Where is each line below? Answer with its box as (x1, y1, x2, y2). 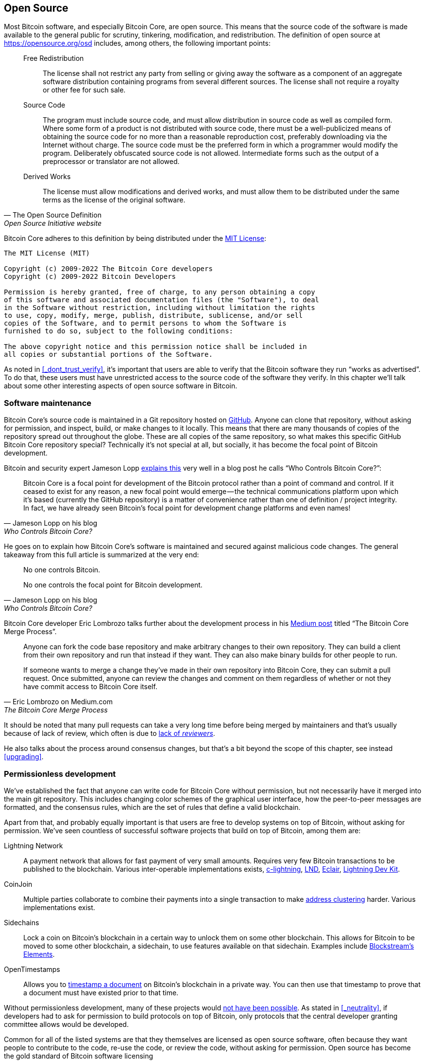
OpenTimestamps (4, 965, 60, 973)
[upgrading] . (4, 752, 44, 761)
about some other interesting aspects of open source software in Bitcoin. (4, 382, 238, 390)
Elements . (23, 950, 55, 958)
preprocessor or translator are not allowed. (43, 157, 180, 166)
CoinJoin (4, 879, 33, 888)
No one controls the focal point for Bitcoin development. (23, 581, 203, 589)
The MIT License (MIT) (4, 249, 90, 257)
